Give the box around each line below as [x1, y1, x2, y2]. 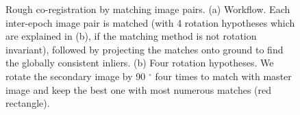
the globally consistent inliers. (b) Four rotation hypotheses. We [5, 55, 274, 70]
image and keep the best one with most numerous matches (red [5, 82, 272, 97]
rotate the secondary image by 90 [5, 68, 146, 83]
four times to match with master [155, 68, 292, 83]
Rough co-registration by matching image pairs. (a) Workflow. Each [5, 2, 290, 16]
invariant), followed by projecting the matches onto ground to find [5, 42, 284, 56]
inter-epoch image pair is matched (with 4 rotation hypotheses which [5, 15, 295, 29]
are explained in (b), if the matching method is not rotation [5, 29, 257, 43]
